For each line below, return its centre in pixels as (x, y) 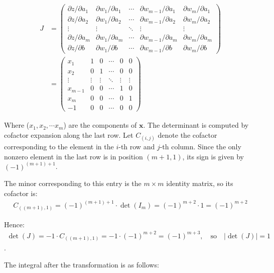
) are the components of (100, 125)
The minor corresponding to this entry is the (73, 183)
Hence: (14, 224)
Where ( (17, 125)
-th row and (137, 147)
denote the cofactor (187, 134)
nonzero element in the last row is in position (74, 156)
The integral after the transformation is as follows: (82, 264)
